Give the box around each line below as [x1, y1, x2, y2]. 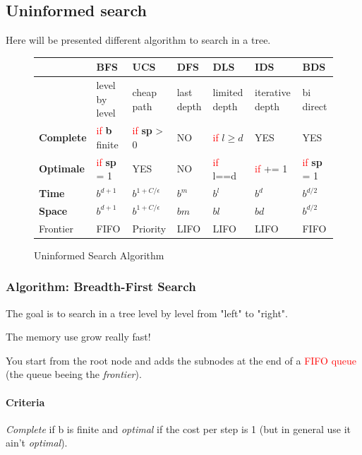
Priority [132, 220, 167, 235]
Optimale [39, 161, 85, 176]
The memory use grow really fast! [6, 329, 151, 344]
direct [302, 98, 327, 113]
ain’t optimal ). [6, 435, 68, 450]
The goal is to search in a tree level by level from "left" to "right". [6, 305, 288, 320]
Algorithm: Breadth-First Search [6, 278, 196, 295]
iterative [255, 84, 291, 99]
